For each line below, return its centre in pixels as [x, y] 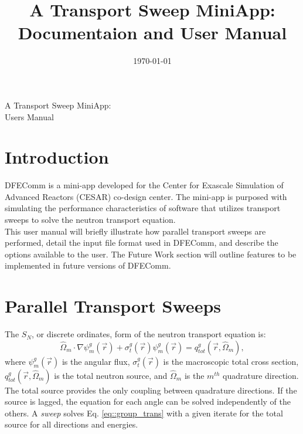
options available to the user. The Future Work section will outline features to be [151, 254]
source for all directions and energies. [72, 424]
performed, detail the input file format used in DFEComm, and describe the [142, 243]
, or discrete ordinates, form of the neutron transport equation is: [149, 334]
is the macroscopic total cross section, [231, 361]
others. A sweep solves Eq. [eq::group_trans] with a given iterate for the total [144, 413]
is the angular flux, [96, 361]
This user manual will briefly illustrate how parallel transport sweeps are [135, 231]
